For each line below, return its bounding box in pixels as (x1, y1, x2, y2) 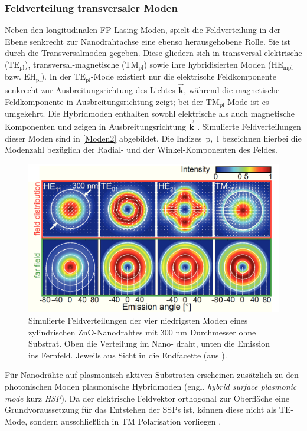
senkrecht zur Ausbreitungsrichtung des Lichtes (5, 84, 175, 96)
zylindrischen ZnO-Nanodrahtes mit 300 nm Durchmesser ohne (28, 325, 256, 338)
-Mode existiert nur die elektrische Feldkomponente (90, 70, 276, 83)
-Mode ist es (224, 95, 269, 107)
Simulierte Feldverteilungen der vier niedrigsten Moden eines (28, 314, 248, 327)
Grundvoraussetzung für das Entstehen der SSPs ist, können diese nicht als (5, 403, 277, 416)
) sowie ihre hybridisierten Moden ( (143, 58, 272, 70)
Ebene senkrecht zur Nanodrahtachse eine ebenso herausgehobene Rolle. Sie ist (5, 35, 290, 47)
